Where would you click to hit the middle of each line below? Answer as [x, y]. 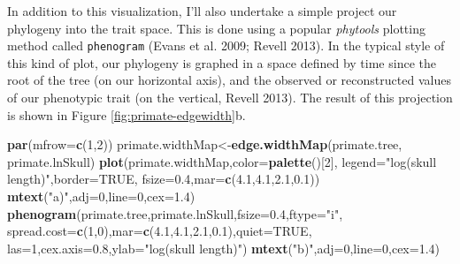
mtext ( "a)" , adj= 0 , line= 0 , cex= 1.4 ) [101, 196]
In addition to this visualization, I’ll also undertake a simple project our [202, 11]
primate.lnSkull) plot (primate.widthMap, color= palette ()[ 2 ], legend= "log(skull [222, 161]
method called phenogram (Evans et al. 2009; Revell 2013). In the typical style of [226, 45]
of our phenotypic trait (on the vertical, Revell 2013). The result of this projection [230, 98]
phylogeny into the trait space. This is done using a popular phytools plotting [216, 28]
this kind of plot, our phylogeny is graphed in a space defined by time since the [222, 62]
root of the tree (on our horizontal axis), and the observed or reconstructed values [229, 80]
